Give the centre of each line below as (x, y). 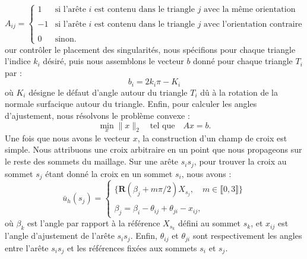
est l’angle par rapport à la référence (94, 223)
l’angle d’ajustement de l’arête (60, 236)
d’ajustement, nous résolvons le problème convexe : (97, 116)
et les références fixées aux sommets (132, 247)
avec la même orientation (250, 10)
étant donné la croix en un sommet (109, 173)
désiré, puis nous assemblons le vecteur (113, 61)
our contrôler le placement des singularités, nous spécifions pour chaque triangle (150, 49)
